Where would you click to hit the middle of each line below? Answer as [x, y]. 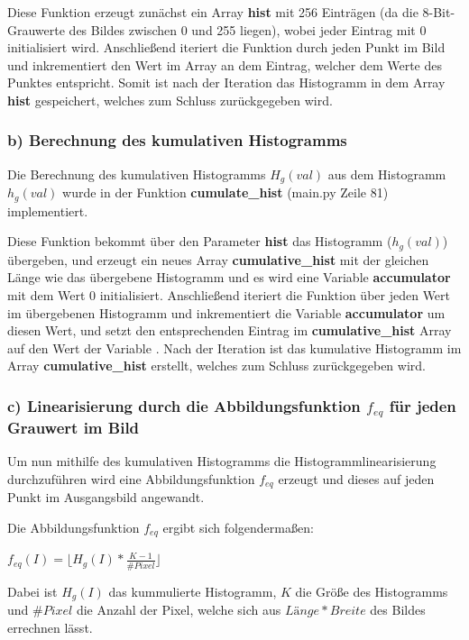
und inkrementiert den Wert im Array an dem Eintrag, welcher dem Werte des [225, 64]
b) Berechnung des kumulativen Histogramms [177, 140]
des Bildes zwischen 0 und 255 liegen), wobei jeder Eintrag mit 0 [248, 29]
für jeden [423, 405]
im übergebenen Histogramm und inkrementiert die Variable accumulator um [226, 312]
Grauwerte [36, 29]
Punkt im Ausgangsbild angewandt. [106, 497]
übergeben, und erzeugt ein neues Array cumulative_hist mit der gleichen [218, 259]
